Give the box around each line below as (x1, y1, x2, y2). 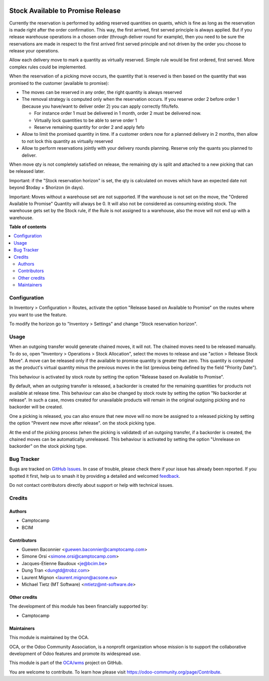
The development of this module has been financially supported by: (9, 603, 148, 609)
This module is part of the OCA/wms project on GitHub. (9, 660, 123, 666)
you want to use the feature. (9, 312, 67, 318)
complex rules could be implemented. (9, 64, 87, 70)
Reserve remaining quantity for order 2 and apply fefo (34, 124, 144, 130)
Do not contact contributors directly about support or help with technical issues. (9, 482, 174, 488)
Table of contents (9, 224, 47, 230)
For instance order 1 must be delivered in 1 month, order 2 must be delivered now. (34, 110, 202, 116)
